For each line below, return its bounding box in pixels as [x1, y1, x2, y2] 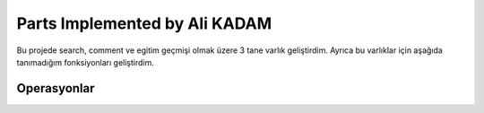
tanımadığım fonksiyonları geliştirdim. [16, 56, 154, 67]
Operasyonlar [16, 81, 95, 96]
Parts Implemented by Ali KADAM [16, 13, 272, 33]
